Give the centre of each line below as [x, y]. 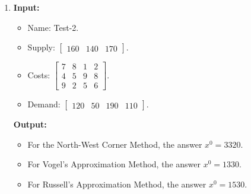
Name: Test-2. [53, 27]
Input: [26, 7]
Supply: [41, 47]
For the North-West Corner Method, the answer [115, 144]
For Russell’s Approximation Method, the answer [117, 184]
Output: [30, 124]
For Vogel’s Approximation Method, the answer [114, 164]
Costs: [39, 74]
